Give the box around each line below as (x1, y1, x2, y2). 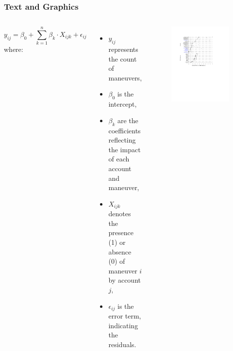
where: (4, 44, 23, 54)
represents (108, 44, 138, 54)
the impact (108, 144, 141, 154)
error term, (108, 310, 141, 320)
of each (108, 154, 130, 164)
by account (108, 275, 141, 285)
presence (108, 227, 133, 238)
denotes (108, 208, 131, 219)
